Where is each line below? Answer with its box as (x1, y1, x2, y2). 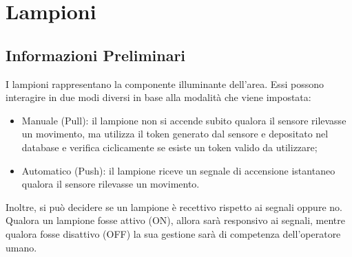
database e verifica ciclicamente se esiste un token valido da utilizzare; (21, 139, 318, 154)
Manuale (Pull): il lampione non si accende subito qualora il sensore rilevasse (21, 113, 346, 127)
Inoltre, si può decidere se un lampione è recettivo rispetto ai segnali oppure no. (6, 199, 342, 214)
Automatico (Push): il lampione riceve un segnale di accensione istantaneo (21, 163, 335, 177)
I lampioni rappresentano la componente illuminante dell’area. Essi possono (6, 76, 324, 91)
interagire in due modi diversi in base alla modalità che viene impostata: (6, 90, 311, 104)
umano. (6, 240, 37, 254)
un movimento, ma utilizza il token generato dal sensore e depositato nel (21, 126, 329, 141)
